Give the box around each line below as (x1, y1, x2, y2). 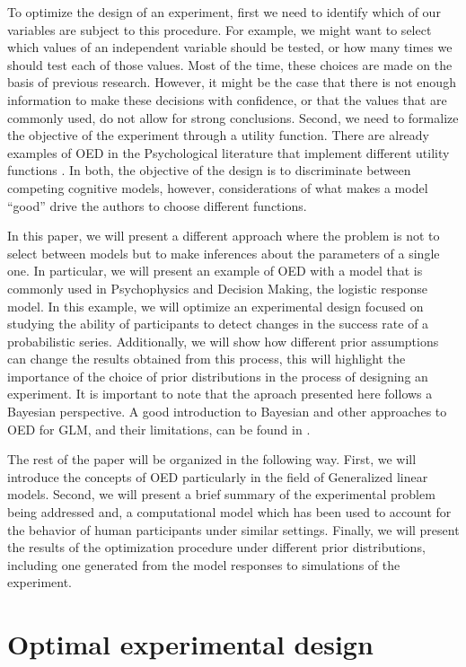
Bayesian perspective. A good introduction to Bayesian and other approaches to (7, 402, 447, 421)
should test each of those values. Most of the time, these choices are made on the (7, 55, 453, 74)
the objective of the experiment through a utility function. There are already (7, 126, 430, 145)
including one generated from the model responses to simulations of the (7, 555, 400, 574)
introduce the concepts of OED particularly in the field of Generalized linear (7, 467, 428, 486)
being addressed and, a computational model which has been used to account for (7, 503, 452, 522)
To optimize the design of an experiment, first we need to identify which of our (7, 3, 441, 21)
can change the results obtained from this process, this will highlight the (7, 349, 406, 368)
